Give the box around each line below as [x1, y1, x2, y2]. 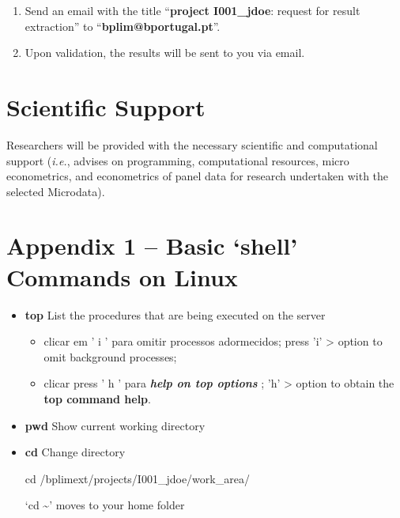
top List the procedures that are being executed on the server [25, 306, 326, 323]
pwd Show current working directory [25, 417, 206, 433]
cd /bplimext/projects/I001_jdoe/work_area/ [25, 470, 250, 486]
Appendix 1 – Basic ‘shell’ [6, 229, 298, 262]
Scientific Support [6, 90, 206, 123]
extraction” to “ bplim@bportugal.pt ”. [25, 17, 221, 34]
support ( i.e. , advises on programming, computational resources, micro [6, 152, 349, 168]
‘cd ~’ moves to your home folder [25, 497, 185, 513]
